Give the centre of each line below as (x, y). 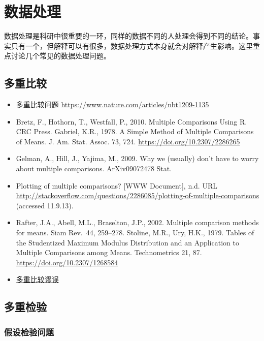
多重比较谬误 (37, 279)
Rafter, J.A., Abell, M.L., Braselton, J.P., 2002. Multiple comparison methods (137, 222)
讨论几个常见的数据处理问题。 (61, 56)
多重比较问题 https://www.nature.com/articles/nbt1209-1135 (112, 104)
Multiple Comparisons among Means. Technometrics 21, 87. (109, 252)
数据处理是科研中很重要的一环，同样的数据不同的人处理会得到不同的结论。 (128, 36)
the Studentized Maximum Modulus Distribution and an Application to (127, 242)
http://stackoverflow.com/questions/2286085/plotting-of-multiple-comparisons (138, 195)
